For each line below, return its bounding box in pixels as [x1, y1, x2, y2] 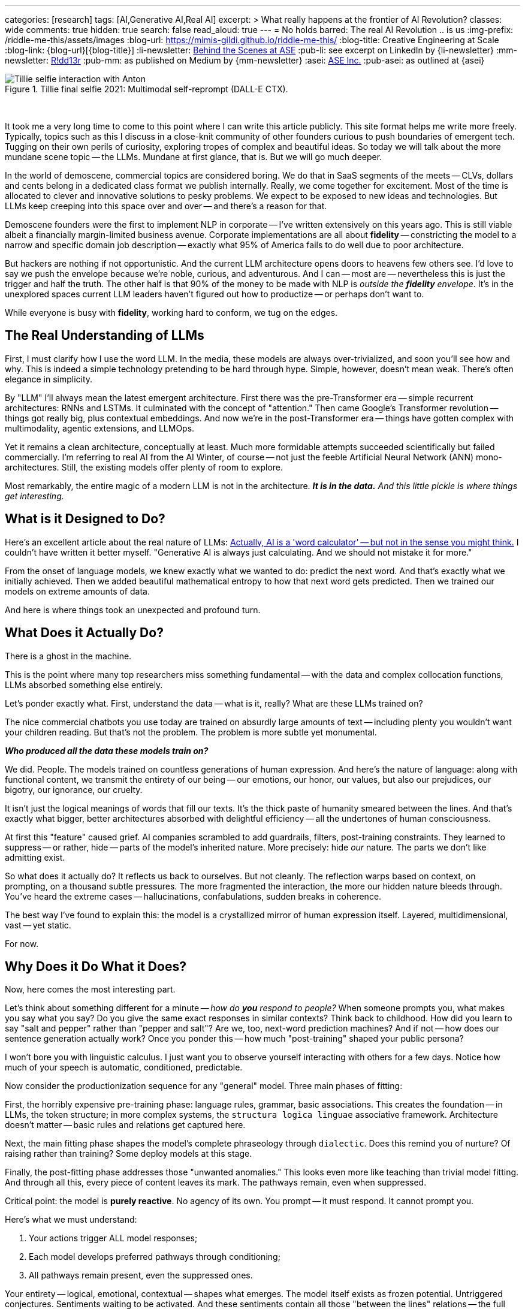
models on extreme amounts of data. [5, 586, 150, 596]
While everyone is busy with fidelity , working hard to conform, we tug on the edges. [5, 307, 338, 318]
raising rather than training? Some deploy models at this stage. [5, 1148, 252, 1159]
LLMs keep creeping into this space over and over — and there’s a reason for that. [5, 201, 327, 211]
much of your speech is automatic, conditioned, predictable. [5, 1062, 243, 1073]
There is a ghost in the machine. [5, 650, 132, 661]
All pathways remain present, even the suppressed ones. [29, 1270, 253, 1281]
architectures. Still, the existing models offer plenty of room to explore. [5, 462, 283, 472]
